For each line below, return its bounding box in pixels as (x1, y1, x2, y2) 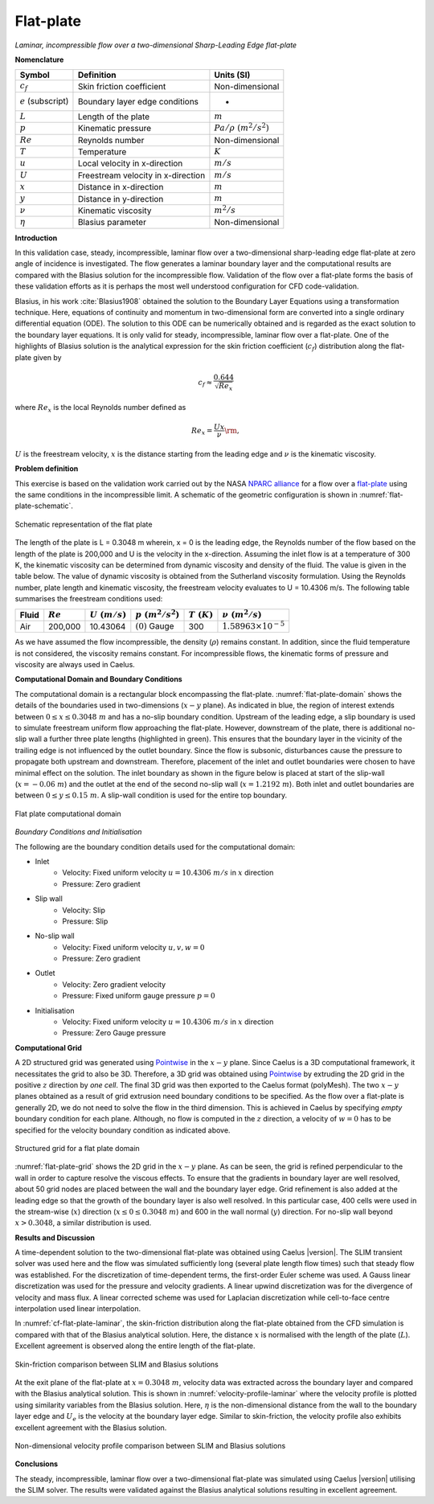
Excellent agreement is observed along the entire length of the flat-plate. (14, 1341, 256, 1350)
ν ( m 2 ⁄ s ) (222, 608, 262, 620)
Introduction (14, 233, 58, 243)
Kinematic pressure (77, 123, 152, 134)
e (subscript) (19, 95, 69, 106)
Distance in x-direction (77, 182, 164, 193)
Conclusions (14, 1459, 59, 1469)
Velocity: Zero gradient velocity (62, 979, 166, 989)
